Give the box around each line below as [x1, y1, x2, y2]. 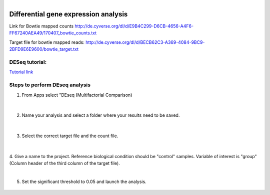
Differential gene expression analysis [9, 10, 128, 18]
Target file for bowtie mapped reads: [9, 39, 84, 45]
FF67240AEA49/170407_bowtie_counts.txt [9, 30, 97, 36]
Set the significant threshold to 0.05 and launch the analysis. [21, 179, 147, 185]
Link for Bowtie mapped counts [9, 23, 74, 29]
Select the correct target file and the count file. [21, 133, 118, 139]
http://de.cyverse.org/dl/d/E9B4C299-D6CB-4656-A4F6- [74, 23, 194, 29]
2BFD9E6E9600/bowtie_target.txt [9, 46, 79, 52]
